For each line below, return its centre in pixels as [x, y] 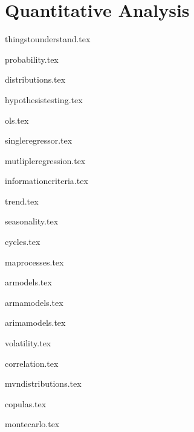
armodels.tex [28, 282]
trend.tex [22, 201]
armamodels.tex [34, 302]
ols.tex [17, 120]
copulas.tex [26, 403]
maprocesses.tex [34, 262]
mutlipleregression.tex [45, 160]
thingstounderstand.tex [48, 39]
